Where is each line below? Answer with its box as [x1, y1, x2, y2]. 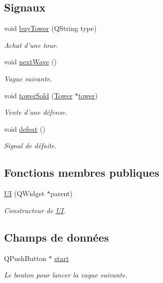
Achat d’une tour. [4, 39, 58, 50]
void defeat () [4, 123, 45, 134]
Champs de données [4, 229, 109, 245]
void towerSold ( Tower [4, 90, 73, 100]
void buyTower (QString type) [4, 23, 97, 33]
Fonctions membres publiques [4, 165, 160, 180]
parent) [50, 188, 73, 199]
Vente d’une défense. [4, 107, 67, 117]
